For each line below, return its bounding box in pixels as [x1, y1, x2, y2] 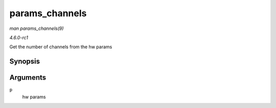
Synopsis [9, 57, 40, 66]
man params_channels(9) [9, 25, 64, 31]
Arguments [9, 74, 47, 82]
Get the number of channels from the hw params [9, 44, 112, 50]
